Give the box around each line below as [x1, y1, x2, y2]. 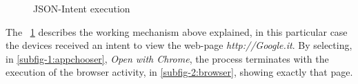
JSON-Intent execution [33, 1, 130, 15]
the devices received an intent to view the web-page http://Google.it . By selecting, [6, 38, 352, 52]
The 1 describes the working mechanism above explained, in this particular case [6, 24, 348, 39]
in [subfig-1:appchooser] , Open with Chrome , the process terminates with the [6, 51, 329, 65]
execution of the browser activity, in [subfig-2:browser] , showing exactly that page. [6, 65, 353, 79]
